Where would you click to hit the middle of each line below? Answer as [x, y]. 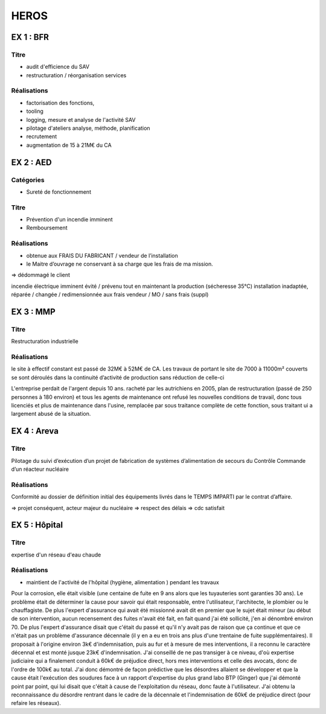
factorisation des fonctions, [60, 103]
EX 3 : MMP [33, 312]
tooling [35, 111]
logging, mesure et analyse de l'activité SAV [81, 120]
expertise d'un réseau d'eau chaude [56, 555]
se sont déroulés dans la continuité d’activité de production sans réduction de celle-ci [118, 377]
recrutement [42, 136]
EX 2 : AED [32, 162]
